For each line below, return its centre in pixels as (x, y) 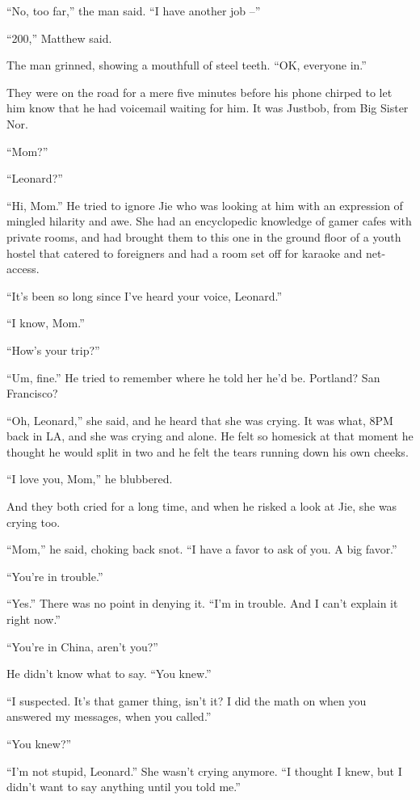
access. (23, 269)
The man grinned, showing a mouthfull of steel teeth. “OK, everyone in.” (187, 65)
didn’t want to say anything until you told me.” (124, 787)
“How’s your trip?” (53, 349)
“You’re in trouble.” (55, 576)
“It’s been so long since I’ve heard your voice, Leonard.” (145, 295)
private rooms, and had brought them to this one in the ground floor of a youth (204, 236)
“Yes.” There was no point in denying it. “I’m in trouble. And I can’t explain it (202, 603)
